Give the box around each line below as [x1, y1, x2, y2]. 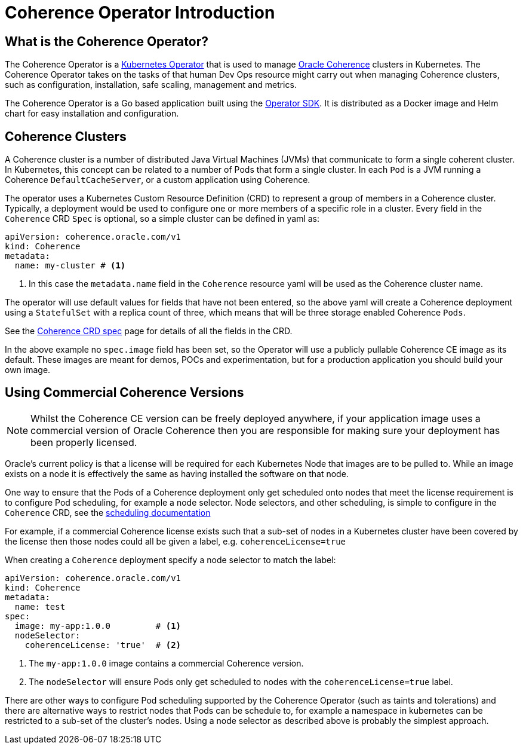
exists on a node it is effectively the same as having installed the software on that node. [5, 468, 349, 479]
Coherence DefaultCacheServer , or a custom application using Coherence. [5, 175, 310, 185]
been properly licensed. [30, 436, 137, 448]
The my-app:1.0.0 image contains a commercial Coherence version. [29, 658, 304, 668]
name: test [14, 601, 66, 612]
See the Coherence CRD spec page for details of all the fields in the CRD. [5, 326, 293, 337]
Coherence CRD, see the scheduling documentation [5, 507, 211, 518]
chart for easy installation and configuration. [5, 108, 179, 119]
